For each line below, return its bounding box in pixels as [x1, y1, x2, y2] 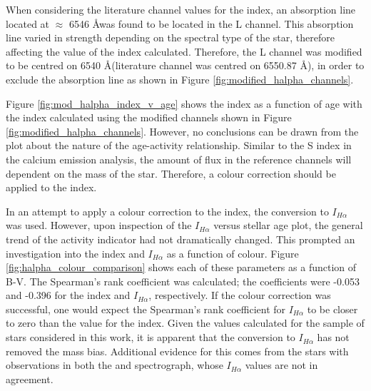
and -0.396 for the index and [6, 288, 131, 303]
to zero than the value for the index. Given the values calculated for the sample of [6, 315, 365, 330]
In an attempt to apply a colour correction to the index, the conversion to [6, 203, 329, 218]
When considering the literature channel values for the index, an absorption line [6, 2, 356, 16]
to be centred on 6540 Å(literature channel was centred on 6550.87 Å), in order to [6, 58, 365, 73]
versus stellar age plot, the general [213, 218, 363, 233]
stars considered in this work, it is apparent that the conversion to [6, 330, 295, 345]
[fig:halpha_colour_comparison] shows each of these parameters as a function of [6, 260, 357, 275]
